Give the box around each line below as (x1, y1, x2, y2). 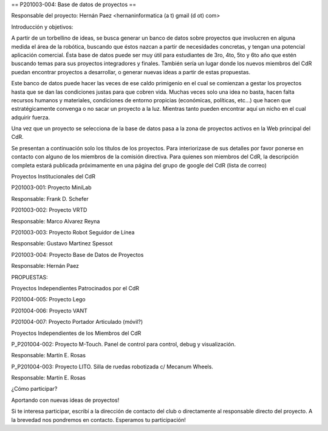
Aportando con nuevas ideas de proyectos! (11, 396, 120, 404)
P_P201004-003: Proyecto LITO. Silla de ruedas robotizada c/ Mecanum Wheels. (11, 363, 214, 370)
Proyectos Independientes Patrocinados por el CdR (11, 284, 140, 292)
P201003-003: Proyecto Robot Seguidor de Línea (11, 228, 135, 236)
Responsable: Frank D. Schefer (11, 195, 89, 202)
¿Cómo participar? (11, 385, 58, 393)
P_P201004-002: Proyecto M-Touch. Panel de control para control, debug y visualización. (11, 340, 236, 348)
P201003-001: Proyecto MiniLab (11, 184, 92, 191)
